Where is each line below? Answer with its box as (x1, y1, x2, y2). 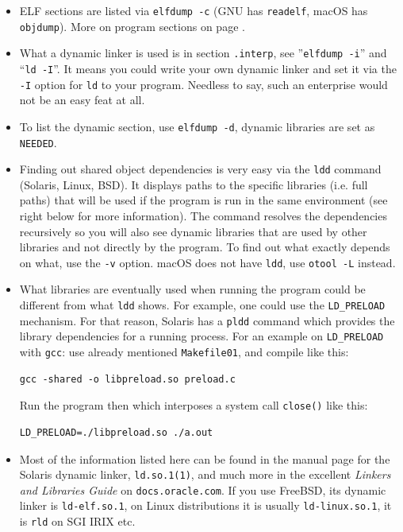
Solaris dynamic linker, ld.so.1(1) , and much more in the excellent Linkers (19, 466, 391, 483)
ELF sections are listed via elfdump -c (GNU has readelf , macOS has (19, 2, 368, 18)
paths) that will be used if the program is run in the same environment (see (19, 192, 388, 208)
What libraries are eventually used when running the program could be (19, 281, 366, 297)
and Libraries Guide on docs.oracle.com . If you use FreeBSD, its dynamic (19, 481, 386, 498)
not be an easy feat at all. (19, 91, 145, 108)
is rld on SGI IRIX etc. (19, 513, 136, 530)
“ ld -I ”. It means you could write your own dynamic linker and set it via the (19, 60, 397, 76)
